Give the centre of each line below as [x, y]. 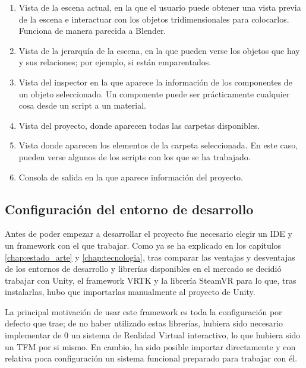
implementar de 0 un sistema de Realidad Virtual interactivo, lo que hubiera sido [153, 335]
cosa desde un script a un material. [82, 105]
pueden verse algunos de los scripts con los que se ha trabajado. [135, 156]
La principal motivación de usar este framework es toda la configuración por [143, 311]
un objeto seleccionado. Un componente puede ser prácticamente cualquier [154, 93]
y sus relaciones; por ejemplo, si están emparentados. [115, 62]
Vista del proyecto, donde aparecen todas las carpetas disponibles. [139, 125]
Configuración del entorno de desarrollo [129, 209]
